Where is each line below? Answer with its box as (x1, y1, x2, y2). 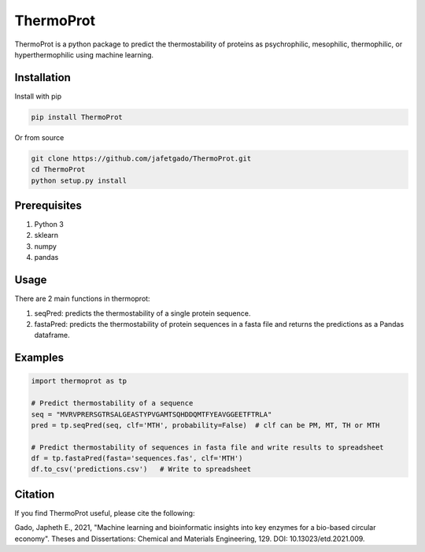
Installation (14, 71, 71, 84)
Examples (14, 351, 65, 365)
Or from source (14, 132, 65, 142)
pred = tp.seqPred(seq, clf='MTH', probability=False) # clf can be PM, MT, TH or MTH (31, 420, 380, 429)
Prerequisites (14, 198, 82, 212)
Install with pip (14, 91, 62, 101)
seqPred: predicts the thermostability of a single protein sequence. (34, 308, 251, 318)
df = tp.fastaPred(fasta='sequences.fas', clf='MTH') (31, 454, 243, 463)
